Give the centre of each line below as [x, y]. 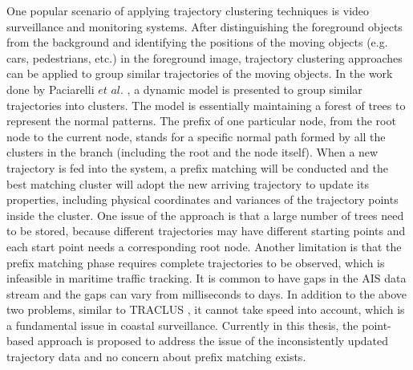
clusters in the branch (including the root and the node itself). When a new [192, 152]
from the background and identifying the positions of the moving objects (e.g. [197, 42]
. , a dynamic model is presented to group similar [241, 89]
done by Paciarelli [51, 89]
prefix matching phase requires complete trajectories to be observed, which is [196, 262]
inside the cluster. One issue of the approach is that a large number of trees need [205, 215]
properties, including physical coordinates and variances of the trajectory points [202, 199]
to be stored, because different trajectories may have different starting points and [206, 231]
